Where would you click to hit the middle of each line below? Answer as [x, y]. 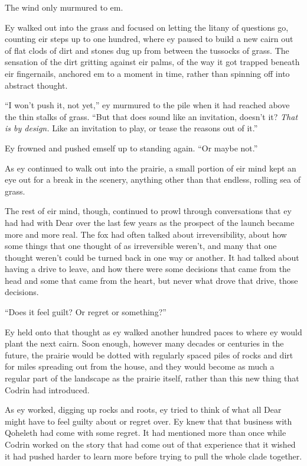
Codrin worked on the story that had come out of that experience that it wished [150, 444]
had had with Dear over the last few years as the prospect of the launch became [150, 222]
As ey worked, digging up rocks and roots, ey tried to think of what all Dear [143, 410]
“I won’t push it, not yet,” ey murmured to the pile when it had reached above [147, 105]
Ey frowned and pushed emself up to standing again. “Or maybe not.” [131, 148]
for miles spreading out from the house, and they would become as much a [140, 366]
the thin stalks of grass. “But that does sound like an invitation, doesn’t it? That [151, 116]
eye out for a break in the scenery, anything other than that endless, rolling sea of [153, 179]
